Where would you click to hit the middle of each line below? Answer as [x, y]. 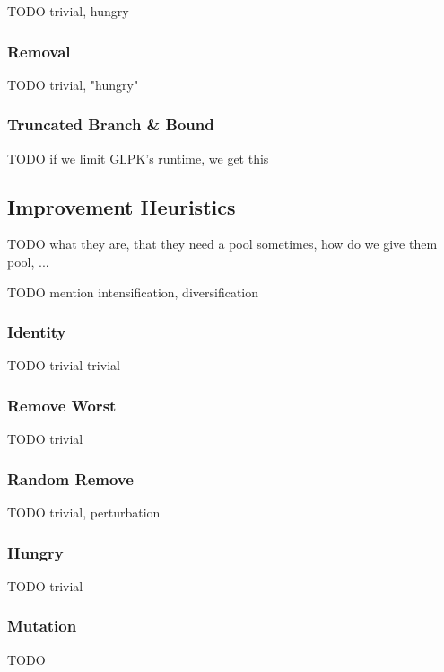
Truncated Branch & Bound [111, 124]
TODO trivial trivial [64, 365]
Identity [37, 332]
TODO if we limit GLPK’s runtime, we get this [138, 158]
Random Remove [70, 478]
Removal [39, 51]
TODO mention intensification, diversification [133, 292]
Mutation [42, 626]
